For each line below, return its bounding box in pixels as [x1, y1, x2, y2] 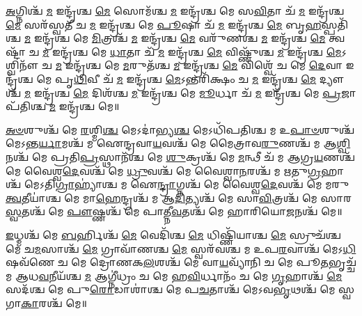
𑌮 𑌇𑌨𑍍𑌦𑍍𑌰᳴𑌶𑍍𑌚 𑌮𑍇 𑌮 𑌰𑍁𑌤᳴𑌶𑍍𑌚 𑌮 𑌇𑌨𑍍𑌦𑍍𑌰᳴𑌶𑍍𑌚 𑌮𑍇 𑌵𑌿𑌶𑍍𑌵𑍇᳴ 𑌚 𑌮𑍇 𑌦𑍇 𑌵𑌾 [55, 58, 343, 72]
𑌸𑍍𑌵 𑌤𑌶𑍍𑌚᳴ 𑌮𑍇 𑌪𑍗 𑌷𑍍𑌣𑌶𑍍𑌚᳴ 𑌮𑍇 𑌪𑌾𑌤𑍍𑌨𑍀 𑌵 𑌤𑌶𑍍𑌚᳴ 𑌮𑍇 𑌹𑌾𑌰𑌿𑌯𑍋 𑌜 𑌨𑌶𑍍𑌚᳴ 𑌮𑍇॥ [6, 204, 343, 219]
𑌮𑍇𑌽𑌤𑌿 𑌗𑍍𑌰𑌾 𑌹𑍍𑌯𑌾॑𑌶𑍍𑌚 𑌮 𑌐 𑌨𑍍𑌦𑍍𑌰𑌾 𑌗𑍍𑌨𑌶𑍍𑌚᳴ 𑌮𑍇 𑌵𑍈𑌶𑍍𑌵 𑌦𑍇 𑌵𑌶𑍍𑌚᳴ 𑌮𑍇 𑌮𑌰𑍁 [24, 177, 349, 191]
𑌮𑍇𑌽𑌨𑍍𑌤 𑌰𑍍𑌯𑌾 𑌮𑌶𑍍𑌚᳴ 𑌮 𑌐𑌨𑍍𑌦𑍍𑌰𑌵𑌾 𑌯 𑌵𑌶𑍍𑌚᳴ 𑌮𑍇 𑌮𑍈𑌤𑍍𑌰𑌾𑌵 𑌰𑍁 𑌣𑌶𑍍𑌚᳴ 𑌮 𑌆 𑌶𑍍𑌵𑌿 [6, 136, 351, 150]
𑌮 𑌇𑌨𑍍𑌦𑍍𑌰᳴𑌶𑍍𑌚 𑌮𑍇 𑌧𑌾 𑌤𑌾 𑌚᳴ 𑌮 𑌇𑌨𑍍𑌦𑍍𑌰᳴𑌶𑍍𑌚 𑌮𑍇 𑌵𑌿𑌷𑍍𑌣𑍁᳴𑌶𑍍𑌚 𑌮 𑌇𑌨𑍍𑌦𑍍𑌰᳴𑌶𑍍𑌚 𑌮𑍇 [42, 44, 342, 58]
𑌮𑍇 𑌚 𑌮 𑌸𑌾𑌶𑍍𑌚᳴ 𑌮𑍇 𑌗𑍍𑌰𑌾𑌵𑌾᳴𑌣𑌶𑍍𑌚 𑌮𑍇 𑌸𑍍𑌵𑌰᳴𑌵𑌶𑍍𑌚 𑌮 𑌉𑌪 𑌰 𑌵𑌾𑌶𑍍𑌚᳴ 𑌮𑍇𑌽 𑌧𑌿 [6, 241, 356, 255]
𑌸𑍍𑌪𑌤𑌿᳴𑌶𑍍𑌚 [321, 17, 349, 31]
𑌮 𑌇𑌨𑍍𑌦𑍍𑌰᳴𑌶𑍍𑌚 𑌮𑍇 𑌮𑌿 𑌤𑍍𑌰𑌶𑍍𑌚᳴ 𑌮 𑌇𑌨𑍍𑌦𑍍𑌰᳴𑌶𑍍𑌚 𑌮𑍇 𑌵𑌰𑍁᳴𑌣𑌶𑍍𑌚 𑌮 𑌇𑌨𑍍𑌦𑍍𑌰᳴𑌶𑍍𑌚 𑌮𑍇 [24, 31, 326, 45]
